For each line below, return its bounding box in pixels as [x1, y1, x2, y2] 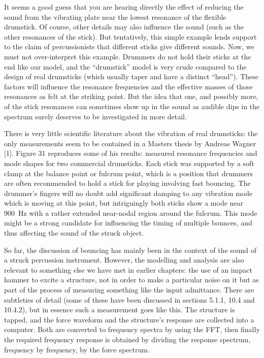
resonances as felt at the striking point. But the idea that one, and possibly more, [4, 91, 258, 102]
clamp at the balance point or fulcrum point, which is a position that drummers [4, 168, 253, 178]
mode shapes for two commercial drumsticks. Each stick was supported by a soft [4, 157, 254, 168]
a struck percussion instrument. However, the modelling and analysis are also [4, 254, 244, 265]
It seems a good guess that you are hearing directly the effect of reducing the [4, 2, 244, 12]
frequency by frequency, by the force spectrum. [4, 344, 150, 354]
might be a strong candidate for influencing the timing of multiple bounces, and [4, 217, 252, 228]
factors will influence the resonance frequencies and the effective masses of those [4, 81, 253, 91]
